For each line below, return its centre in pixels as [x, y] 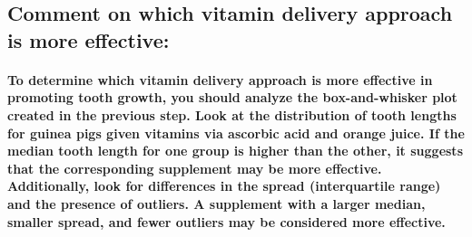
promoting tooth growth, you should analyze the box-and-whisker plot [232, 97]
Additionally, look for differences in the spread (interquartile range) [224, 186]
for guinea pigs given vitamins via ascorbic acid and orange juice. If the [236, 133]
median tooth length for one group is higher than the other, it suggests [235, 151]
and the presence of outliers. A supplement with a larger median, [216, 203]
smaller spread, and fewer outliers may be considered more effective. [226, 221]
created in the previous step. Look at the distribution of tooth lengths [232, 114]
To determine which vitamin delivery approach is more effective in [220, 79]
